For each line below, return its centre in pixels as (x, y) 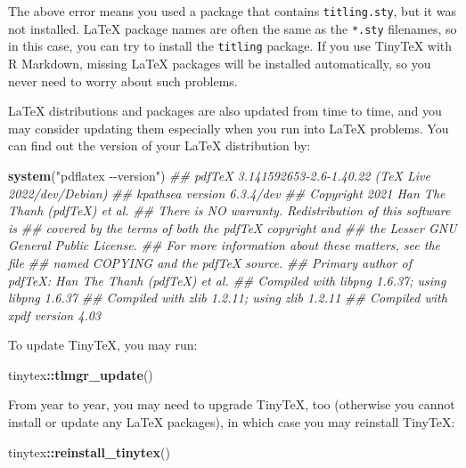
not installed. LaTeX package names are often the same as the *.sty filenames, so (233, 28)
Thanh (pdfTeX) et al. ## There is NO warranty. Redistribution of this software (229, 210)
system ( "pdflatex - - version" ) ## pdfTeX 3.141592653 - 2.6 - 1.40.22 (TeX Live (219, 175)
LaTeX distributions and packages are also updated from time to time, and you (225, 111)
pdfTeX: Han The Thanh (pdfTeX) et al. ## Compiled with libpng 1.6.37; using (227, 280)
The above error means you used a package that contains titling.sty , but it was (233, 11)
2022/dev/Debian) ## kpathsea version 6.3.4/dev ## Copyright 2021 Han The (227, 193)
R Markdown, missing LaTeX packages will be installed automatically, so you (220, 63)
